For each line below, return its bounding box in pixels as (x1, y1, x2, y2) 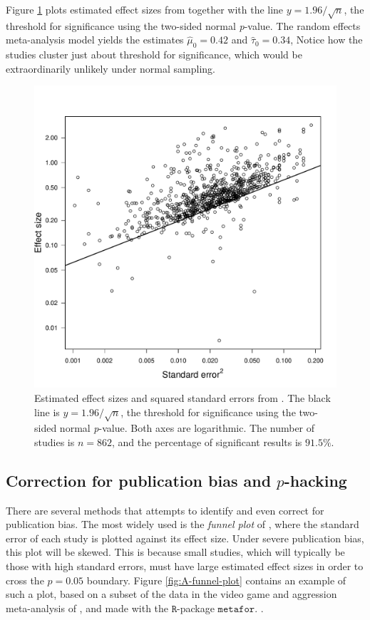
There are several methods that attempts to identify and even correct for (6, 502, 324, 517)
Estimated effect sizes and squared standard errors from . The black (34, 390, 331, 405)
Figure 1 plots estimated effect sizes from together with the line (6, 2, 284, 16)
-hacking (284, 469, 347, 491)
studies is (34, 434, 75, 449)
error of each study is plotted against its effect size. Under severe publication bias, (6, 530, 364, 545)
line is (34, 404, 60, 419)
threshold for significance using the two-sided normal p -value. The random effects (6, 18, 361, 33)
